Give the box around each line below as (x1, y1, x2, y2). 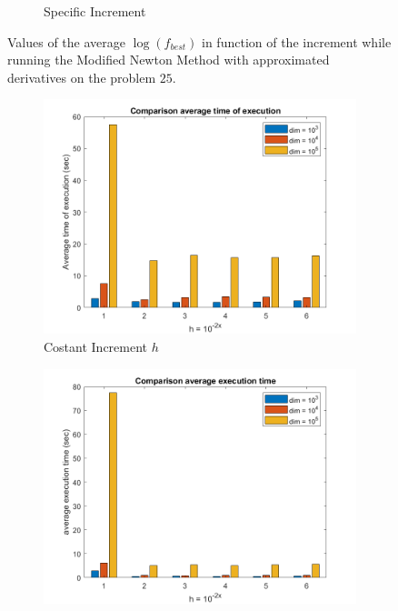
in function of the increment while (202, 32, 392, 51)
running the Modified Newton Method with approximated (7, 50, 330, 69)
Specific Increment (44, 2, 146, 20)
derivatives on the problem (7, 67, 156, 86)
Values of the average (7, 32, 125, 51)
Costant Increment (44, 336, 148, 356)
